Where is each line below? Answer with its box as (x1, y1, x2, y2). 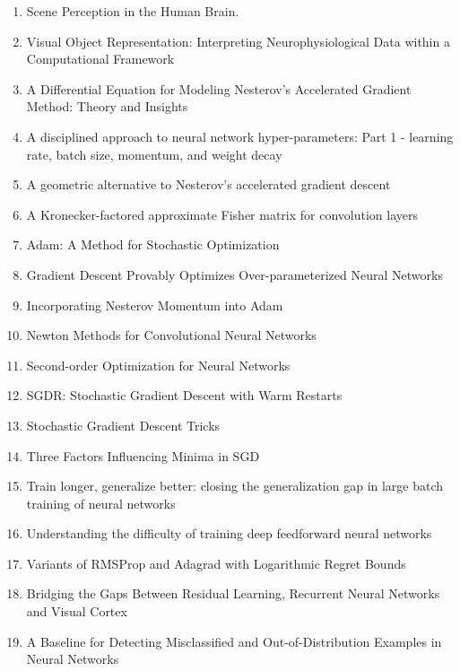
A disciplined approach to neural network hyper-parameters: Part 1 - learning (26, 126, 454, 145)
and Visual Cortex (26, 602, 127, 621)
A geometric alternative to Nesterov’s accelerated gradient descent (26, 175, 391, 194)
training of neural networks (26, 493, 176, 512)
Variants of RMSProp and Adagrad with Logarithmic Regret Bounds (26, 553, 406, 572)
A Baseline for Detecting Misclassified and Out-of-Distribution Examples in (26, 632, 442, 650)
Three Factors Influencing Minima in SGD (26, 446, 260, 465)
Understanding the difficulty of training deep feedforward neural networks (26, 524, 432, 543)
